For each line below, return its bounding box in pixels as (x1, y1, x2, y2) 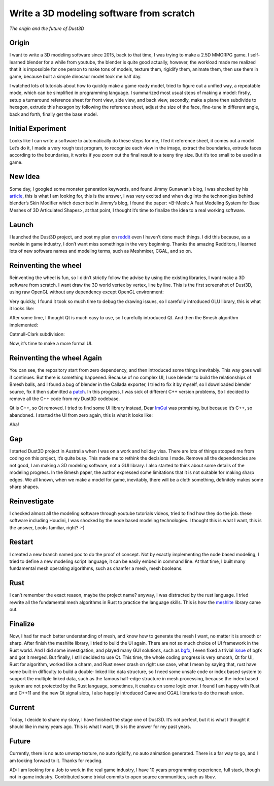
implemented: (9, 322, 38, 328)
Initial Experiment (9, 125, 66, 133)
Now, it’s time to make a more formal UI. (9, 341, 93, 347)
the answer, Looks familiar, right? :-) (9, 524, 85, 531)
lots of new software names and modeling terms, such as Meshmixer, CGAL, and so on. (9, 248, 192, 254)
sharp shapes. (9, 483, 40, 490)
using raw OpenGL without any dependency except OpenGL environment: (9, 289, 164, 295)
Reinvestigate (9, 497, 54, 505)
